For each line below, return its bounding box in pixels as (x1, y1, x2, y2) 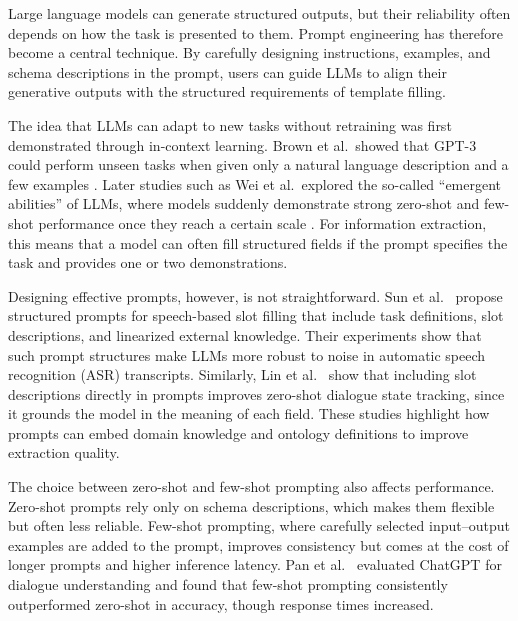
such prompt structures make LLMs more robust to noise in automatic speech (8, 344, 486, 365)
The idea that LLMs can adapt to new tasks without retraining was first (8, 114, 452, 135)
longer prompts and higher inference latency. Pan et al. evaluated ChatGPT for (8, 554, 502, 575)
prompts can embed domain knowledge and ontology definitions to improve (8, 422, 469, 443)
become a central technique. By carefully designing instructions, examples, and (8, 42, 491, 63)
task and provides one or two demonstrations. (8, 252, 288, 273)
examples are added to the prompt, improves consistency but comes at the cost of (8, 534, 509, 555)
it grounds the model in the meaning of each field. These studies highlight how (8, 403, 490, 424)
